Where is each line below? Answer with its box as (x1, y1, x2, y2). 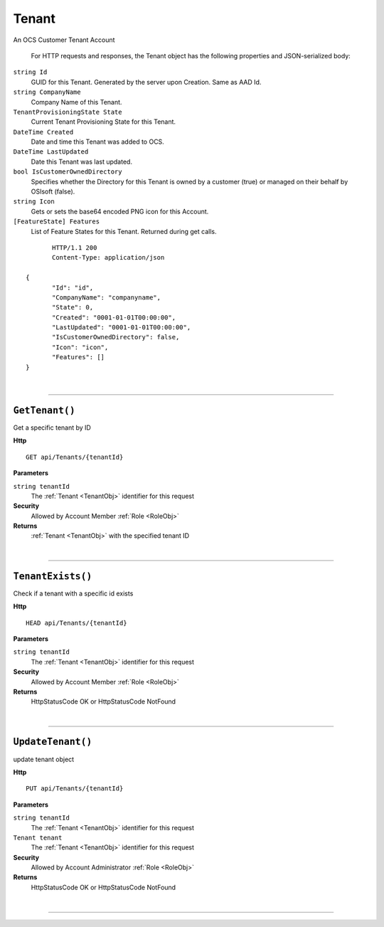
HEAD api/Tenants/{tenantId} (26, 619, 127, 627)
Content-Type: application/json (52, 253, 165, 262)
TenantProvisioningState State (13, 107, 122, 116)
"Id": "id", (52, 283, 94, 292)
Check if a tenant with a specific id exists (13, 589, 134, 598)
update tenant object (13, 755, 75, 763)
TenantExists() (13, 570, 92, 582)
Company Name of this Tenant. (31, 97, 122, 106)
